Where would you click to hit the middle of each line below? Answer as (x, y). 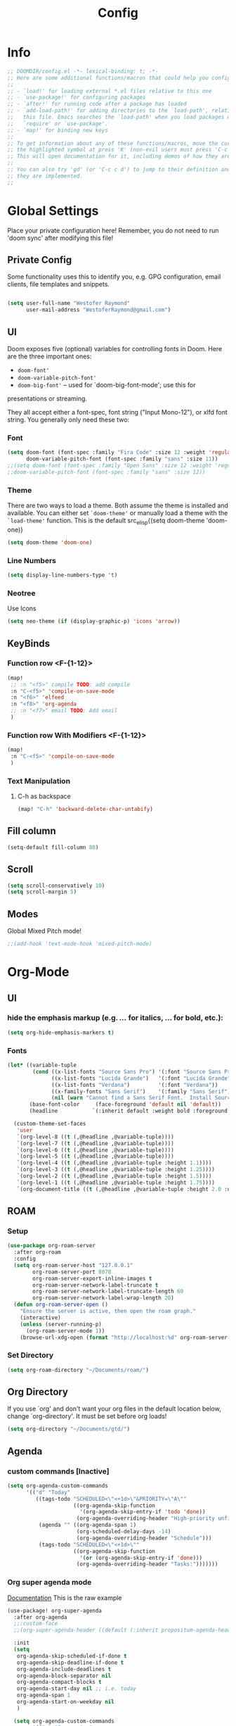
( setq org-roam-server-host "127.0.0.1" (73, 1265)
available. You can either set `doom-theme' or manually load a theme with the (118, 513)
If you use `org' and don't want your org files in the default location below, (114, 1409)
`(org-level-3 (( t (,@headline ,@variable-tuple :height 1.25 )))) (116, 1170)
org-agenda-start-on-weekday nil (65, 1702)
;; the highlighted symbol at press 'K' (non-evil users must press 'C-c (118, 150)
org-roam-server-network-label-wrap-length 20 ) (103, 1298)
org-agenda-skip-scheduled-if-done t (72, 1656)
